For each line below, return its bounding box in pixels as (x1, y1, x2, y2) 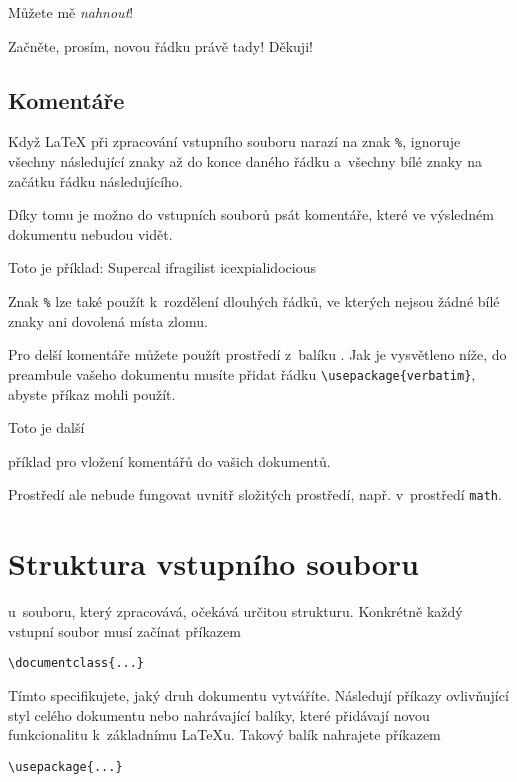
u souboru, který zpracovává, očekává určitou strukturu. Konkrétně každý (8, 601, 463, 622)
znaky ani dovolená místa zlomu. (8, 310, 208, 331)
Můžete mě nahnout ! (8, 2, 134, 22)
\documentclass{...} (8, 656, 145, 671)
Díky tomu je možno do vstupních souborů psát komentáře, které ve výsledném (8, 204, 494, 225)
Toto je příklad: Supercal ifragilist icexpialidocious (8, 257, 316, 278)
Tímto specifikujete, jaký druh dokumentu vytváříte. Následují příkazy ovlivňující (8, 684, 509, 705)
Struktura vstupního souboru (8, 543, 419, 584)
